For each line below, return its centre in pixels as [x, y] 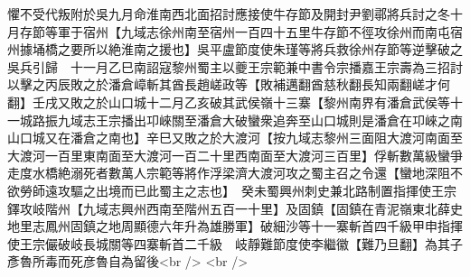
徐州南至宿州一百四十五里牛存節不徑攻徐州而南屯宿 [310, 31]
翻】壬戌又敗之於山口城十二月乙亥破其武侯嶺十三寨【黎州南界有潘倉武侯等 [229, 102]
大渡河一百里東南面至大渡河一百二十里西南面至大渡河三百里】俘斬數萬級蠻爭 [235, 155]
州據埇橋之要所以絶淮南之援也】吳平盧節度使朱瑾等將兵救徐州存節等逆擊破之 [235, 49]
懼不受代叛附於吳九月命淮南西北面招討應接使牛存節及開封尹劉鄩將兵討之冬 [229, 14]
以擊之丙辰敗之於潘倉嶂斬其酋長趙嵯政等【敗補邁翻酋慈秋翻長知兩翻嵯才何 [229, 84]
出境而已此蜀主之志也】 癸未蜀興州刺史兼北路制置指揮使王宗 [276, 190]
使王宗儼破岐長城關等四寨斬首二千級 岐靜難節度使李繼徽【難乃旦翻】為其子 [235, 243]
